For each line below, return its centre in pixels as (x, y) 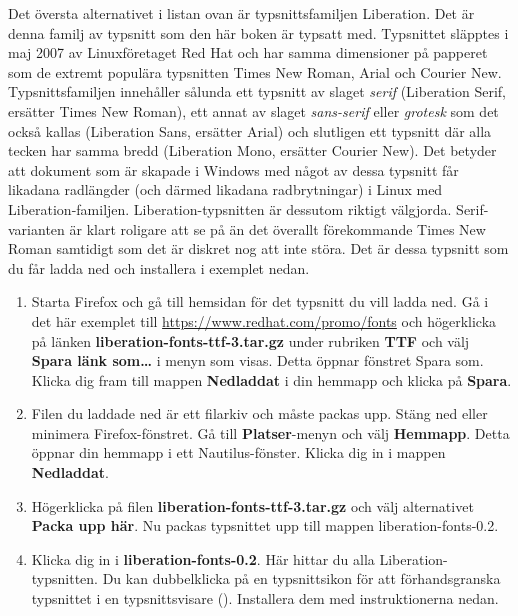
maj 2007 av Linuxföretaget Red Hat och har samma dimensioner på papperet (248, 52)
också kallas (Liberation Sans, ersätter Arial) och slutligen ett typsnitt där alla (250, 130)
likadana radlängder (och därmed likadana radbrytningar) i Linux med (225, 189)
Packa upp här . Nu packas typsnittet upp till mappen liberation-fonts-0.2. (265, 525)
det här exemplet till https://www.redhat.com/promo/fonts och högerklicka (264, 320)
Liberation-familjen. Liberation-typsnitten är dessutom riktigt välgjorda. (230, 208)
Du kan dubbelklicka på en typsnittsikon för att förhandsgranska (301, 578)
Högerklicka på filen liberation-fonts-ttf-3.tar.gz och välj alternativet (252, 505)
